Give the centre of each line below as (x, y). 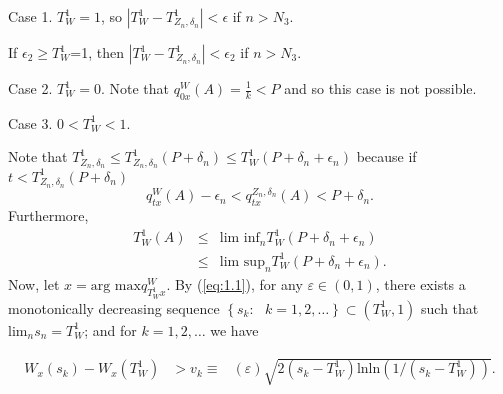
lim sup (242, 261)
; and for (110, 329)
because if (386, 156)
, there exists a (420, 283)
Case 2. (30, 88)
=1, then (97, 52)
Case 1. (30, 16)
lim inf (239, 238)
